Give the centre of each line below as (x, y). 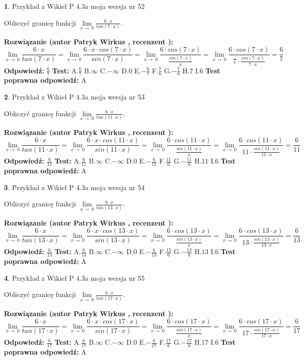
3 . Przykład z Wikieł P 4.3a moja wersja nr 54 (74, 187)
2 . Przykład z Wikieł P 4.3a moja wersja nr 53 (74, 96)
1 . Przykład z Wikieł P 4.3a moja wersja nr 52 (74, 6)
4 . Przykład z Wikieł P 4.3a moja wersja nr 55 (74, 278)
